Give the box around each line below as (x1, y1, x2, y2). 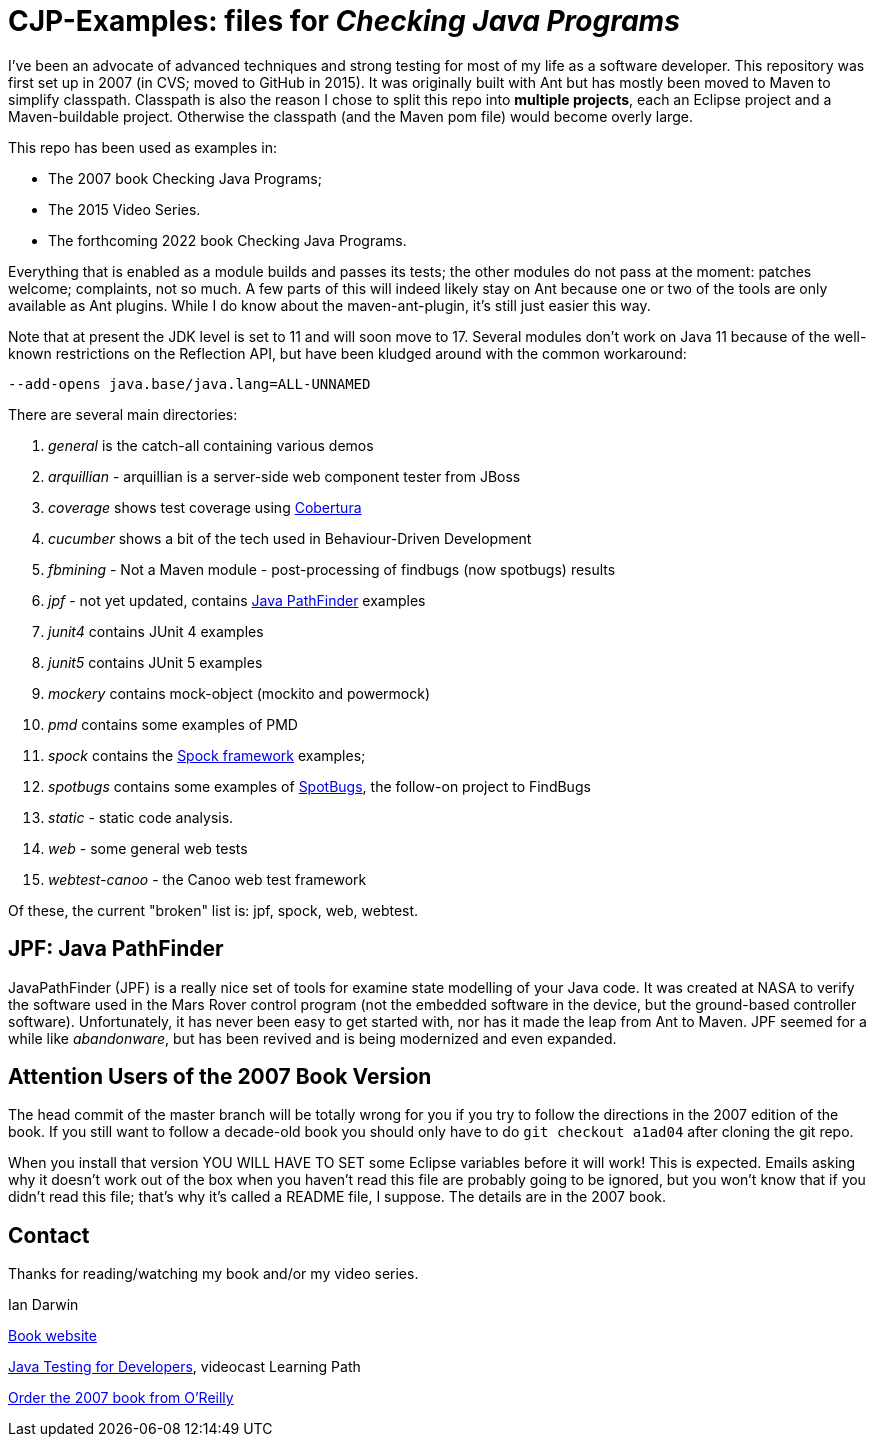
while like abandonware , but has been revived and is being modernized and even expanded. (8, 1029, 617, 1047)
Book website (8, 1327, 97, 1345)
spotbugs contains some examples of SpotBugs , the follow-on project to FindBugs (48, 777, 591, 795)
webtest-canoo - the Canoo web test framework (48, 870, 367, 888)
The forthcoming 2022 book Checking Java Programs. (48, 231, 407, 249)
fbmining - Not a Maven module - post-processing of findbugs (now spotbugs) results (48, 560, 616, 578)
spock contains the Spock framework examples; (48, 746, 366, 764)
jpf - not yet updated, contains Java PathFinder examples (48, 591, 426, 609)
